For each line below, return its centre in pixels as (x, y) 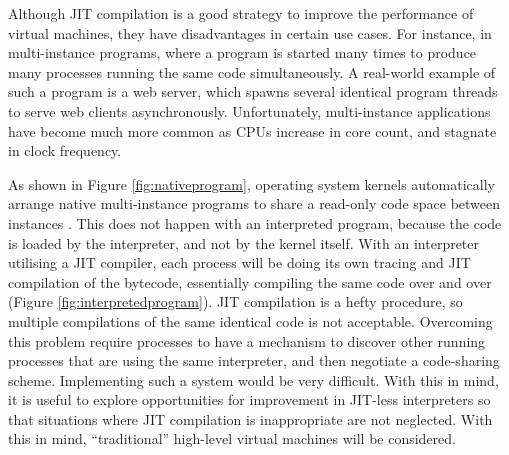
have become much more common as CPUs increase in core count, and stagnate (252, 130)
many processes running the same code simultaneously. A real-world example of (252, 71)
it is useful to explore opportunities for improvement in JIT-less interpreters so (249, 399)
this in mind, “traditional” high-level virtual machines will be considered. (232, 438)
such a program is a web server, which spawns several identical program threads (253, 91)
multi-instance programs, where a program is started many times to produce (242, 52)
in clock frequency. (65, 150)
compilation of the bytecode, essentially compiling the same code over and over (250, 281)
